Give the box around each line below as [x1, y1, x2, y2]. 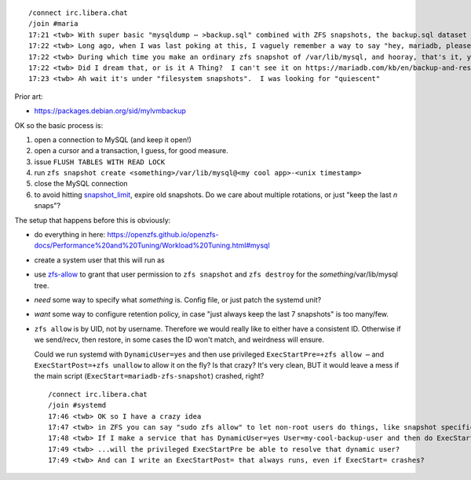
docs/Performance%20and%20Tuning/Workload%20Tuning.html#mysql [34, 240, 270, 251]
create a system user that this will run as [34, 255, 165, 265]
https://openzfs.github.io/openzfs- [107, 230, 219, 240]
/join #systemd [48, 401, 107, 410]
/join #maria [28, 20, 78, 28]
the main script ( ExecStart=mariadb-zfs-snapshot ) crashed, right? [34, 372, 265, 381]
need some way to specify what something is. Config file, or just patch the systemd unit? [34, 295, 322, 304]
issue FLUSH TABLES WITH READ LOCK [34, 157, 166, 167]
